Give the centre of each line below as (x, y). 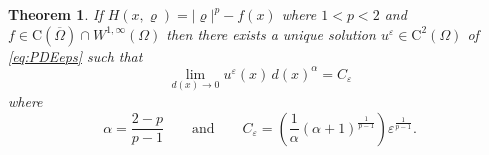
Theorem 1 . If (55, 14)
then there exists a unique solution (271, 33)
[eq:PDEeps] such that (75, 55)
